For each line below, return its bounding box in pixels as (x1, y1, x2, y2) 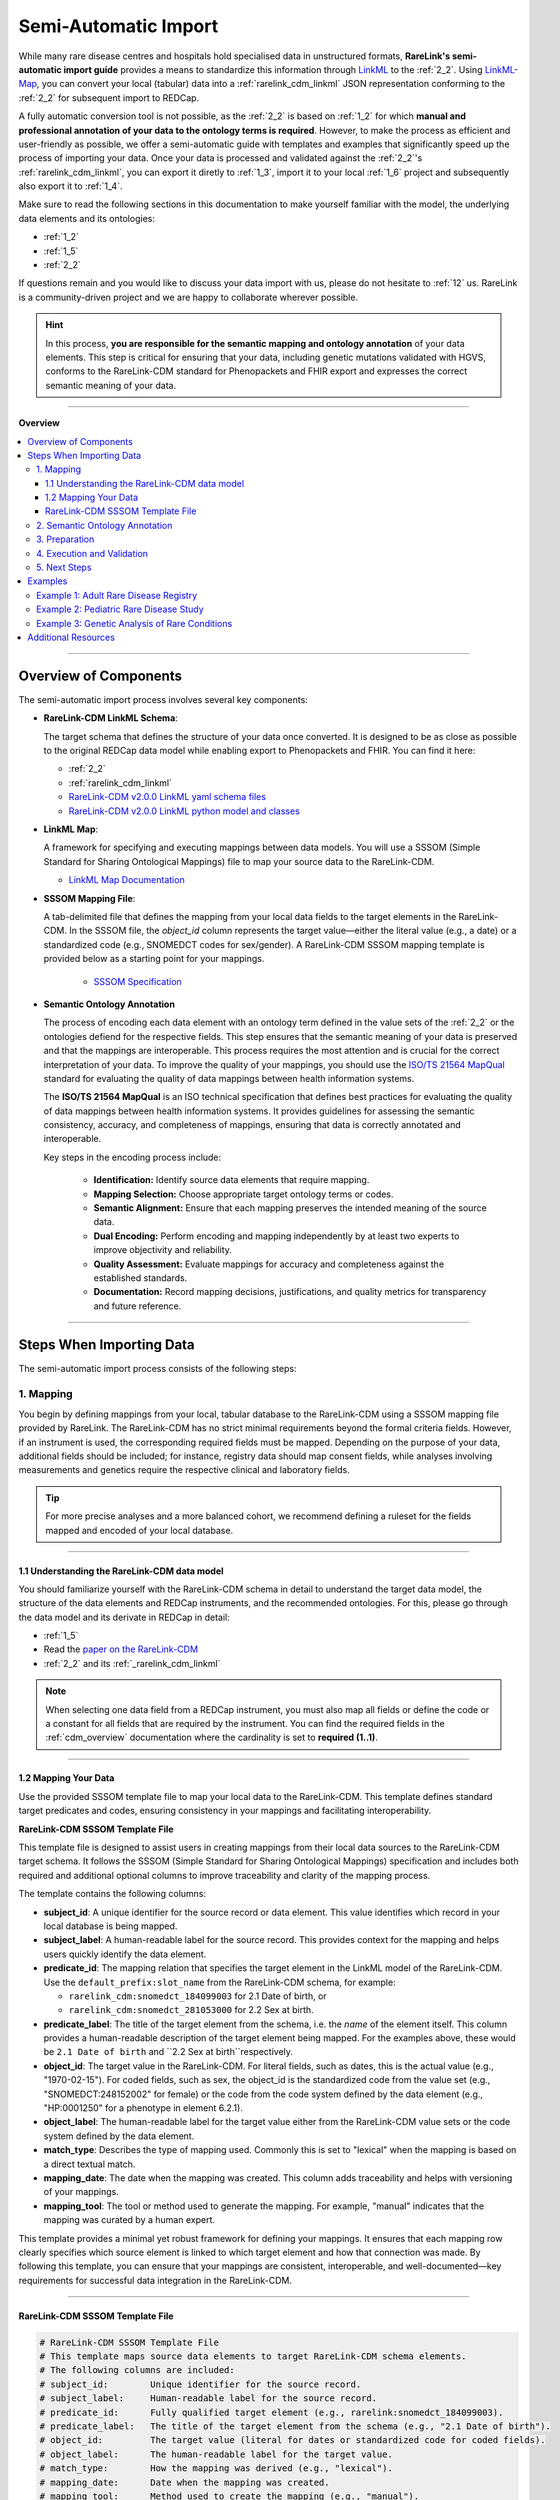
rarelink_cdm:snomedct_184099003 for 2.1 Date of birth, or (68, 1990, 327, 2002)
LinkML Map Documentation (68, 874, 185, 886)
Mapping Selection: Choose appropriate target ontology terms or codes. (93, 1188, 394, 1200)
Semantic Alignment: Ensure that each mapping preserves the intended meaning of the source (93, 1202, 487, 1214)
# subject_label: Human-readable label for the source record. (39, 2393, 378, 2404)
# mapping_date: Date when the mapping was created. (39, 2476, 330, 2488)
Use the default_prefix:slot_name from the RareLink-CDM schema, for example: (43, 1976, 396, 1988)
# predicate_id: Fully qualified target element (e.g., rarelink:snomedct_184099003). (39, 2406, 504, 2418)
